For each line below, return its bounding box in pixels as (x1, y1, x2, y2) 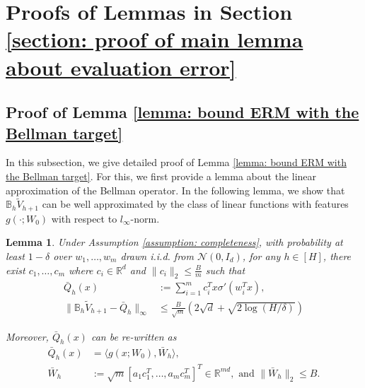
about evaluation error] (6, 52, 236, 81)
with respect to (51, 211, 117, 225)
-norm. (130, 211, 160, 225)
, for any (242, 248, 281, 263)
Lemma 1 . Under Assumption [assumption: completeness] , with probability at (6, 235, 343, 249)
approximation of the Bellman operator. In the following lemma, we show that (6, 182, 345, 197)
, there (323, 248, 352, 263)
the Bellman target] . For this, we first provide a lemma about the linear (6, 168, 317, 183)
